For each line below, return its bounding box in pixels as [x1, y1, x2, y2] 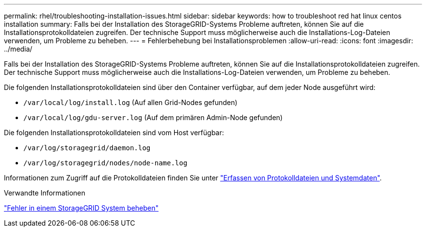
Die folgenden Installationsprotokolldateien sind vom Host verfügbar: [4, 128, 224, 137]
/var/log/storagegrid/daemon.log [23, 144, 151, 152]
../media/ [4, 45, 33, 53]
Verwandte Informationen [4, 189, 86, 197]
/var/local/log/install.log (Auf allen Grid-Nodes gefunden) [23, 98, 238, 107]
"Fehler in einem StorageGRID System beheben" [4, 204, 159, 212]
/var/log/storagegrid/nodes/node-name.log [23, 159, 188, 167]
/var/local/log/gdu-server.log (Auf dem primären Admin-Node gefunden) [23, 113, 283, 122]
